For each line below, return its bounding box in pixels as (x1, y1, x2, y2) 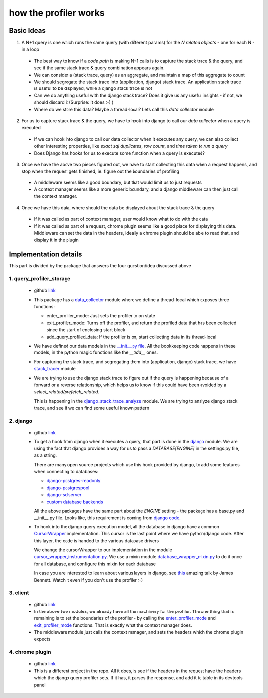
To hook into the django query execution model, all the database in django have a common (34, 523, 219, 529)
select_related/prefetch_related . (34, 389, 99, 395)
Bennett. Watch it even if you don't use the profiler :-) (34, 577, 143, 583)
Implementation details (9, 250, 82, 259)
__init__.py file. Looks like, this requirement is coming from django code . (34, 515, 181, 521)
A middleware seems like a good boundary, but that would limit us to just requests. (34, 179, 203, 185)
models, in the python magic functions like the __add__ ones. (34, 349, 158, 355)
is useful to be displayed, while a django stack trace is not (34, 86, 152, 91)
